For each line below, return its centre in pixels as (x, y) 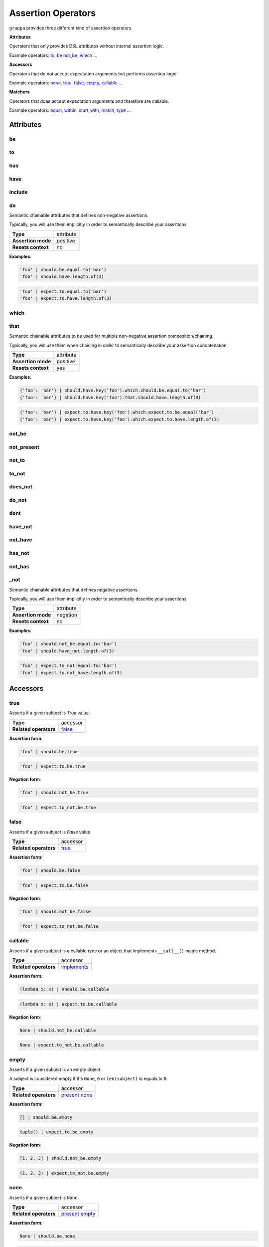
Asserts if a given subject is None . (44, 1198)
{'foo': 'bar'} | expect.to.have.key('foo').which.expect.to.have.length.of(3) (120, 419)
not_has (19, 566)
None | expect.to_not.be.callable (62, 1045)
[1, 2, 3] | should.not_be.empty (61, 1158)
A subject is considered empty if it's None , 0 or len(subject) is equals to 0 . (88, 1079)
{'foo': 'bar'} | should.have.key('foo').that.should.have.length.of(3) (110, 397)
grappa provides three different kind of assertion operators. (71, 28)
